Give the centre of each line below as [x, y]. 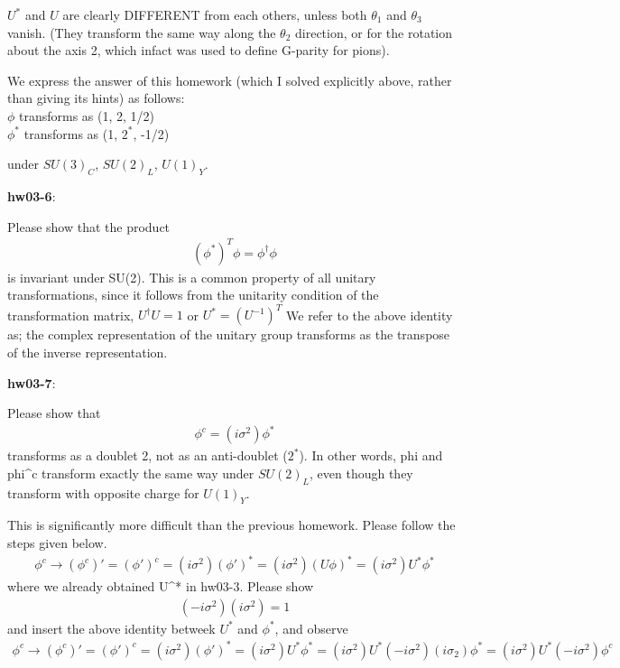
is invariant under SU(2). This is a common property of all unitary [192, 277]
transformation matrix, [71, 315]
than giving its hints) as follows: [96, 98]
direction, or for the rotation [374, 32]
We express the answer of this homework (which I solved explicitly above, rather [230, 80]
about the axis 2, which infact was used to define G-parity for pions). [199, 50]
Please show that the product [89, 226]
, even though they [361, 473]
